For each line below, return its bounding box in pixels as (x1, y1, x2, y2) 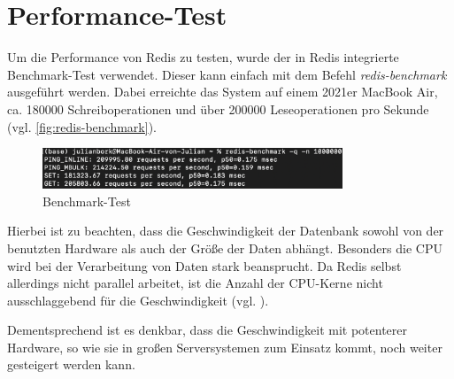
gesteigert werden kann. (7, 355, 135, 374)
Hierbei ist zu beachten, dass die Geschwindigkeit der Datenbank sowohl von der (7, 221, 444, 240)
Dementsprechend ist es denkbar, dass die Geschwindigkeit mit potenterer (7, 321, 407, 339)
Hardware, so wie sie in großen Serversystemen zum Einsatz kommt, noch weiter (7, 337, 442, 356)
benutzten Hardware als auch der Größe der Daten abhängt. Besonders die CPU (7, 238, 442, 257)
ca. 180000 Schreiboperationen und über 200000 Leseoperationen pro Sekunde (7, 99, 429, 118)
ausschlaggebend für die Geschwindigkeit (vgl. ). (7, 290, 269, 309)
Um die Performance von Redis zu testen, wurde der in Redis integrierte (7, 48, 399, 66)
